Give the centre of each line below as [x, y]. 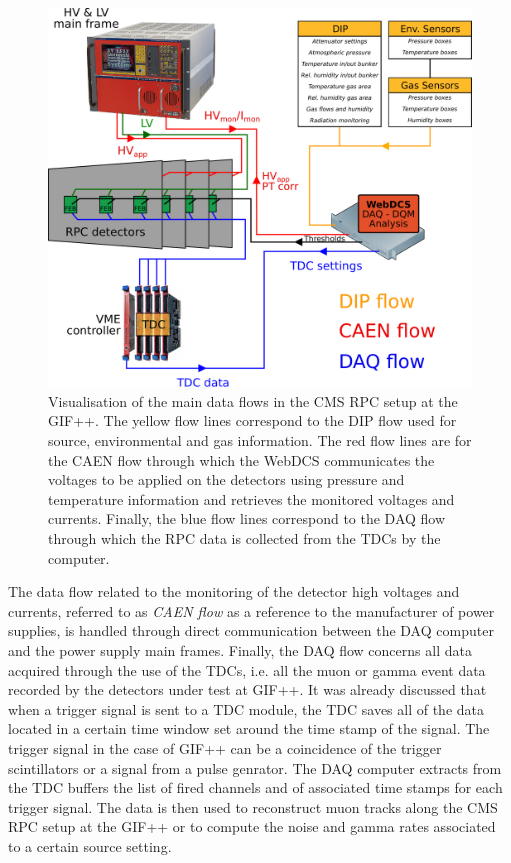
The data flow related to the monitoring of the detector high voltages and [234, 591]
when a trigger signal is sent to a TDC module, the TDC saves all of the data [246, 708]
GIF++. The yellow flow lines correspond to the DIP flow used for [252, 420]
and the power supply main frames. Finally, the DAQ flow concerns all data [240, 650]
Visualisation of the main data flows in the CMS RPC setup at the [253, 400]
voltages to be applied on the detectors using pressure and [226, 479]
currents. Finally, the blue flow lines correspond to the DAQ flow [247, 518]
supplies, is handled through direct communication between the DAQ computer [251, 630]
